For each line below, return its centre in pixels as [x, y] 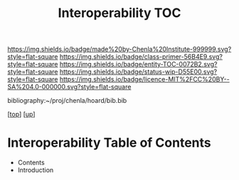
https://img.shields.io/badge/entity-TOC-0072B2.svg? [138, 64]
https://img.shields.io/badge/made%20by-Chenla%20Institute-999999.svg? [119, 49]
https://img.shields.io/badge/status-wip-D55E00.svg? [138, 72]
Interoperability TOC [119, 13]
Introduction [36, 170]
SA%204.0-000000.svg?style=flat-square [69, 87]
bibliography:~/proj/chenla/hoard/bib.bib [67, 101]
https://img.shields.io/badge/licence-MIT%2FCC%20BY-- [144, 79]
